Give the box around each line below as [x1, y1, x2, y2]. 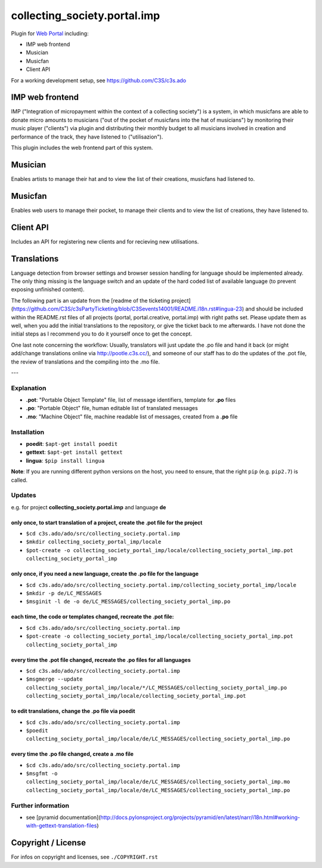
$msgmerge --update [26, 676, 83, 683]
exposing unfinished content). [11, 286, 85, 293]
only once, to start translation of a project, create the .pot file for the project [11, 519, 203, 526]
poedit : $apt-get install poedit [26, 440, 118, 447]
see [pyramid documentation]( [26, 814, 101, 821]
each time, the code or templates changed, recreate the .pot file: [11, 613, 174, 620]
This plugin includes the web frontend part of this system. [11, 144, 153, 151]
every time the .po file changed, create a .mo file [11, 750, 134, 758]
